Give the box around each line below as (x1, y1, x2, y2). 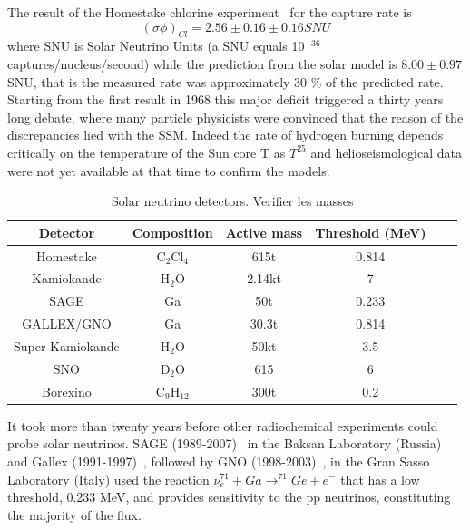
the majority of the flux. (7, 505, 142, 524)
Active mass (225, 222, 303, 241)
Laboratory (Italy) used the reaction (7, 469, 210, 488)
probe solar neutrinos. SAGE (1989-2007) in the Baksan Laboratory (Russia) (7, 434, 442, 453)
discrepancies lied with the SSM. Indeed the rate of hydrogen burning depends (7, 125, 444, 144)
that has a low (340, 469, 420, 488)
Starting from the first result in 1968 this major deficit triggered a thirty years (7, 90, 444, 109)
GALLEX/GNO (22, 314, 112, 333)
